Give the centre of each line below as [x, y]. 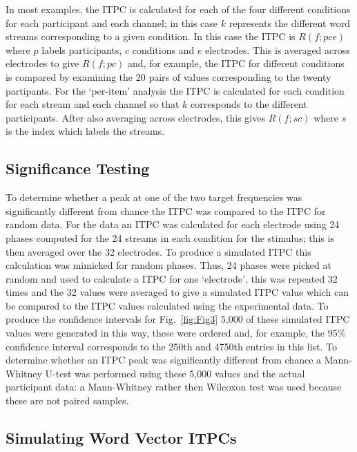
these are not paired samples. [67, 401]
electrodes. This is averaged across [278, 49]
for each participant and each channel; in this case [112, 22]
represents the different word [289, 22]
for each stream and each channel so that [93, 104]
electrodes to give [42, 63]
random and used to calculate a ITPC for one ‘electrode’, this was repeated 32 [172, 278]
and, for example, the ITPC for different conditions [236, 63]
